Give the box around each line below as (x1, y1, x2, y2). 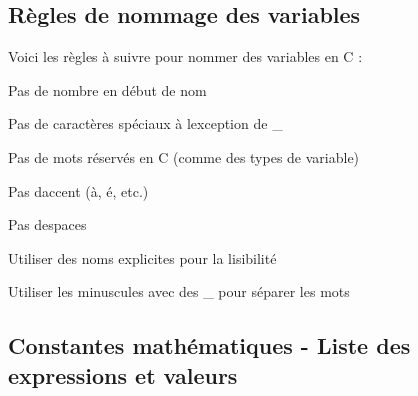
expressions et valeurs (8, 359, 238, 390)
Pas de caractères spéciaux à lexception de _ (8, 113, 283, 134)
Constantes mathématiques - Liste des (8, 330, 411, 361)
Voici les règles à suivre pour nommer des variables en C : (8, 46, 363, 67)
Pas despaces (8, 214, 87, 235)
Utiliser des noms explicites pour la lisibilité (8, 247, 277, 268)
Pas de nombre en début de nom (8, 79, 207, 100)
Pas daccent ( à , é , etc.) (8, 180, 149, 201)
